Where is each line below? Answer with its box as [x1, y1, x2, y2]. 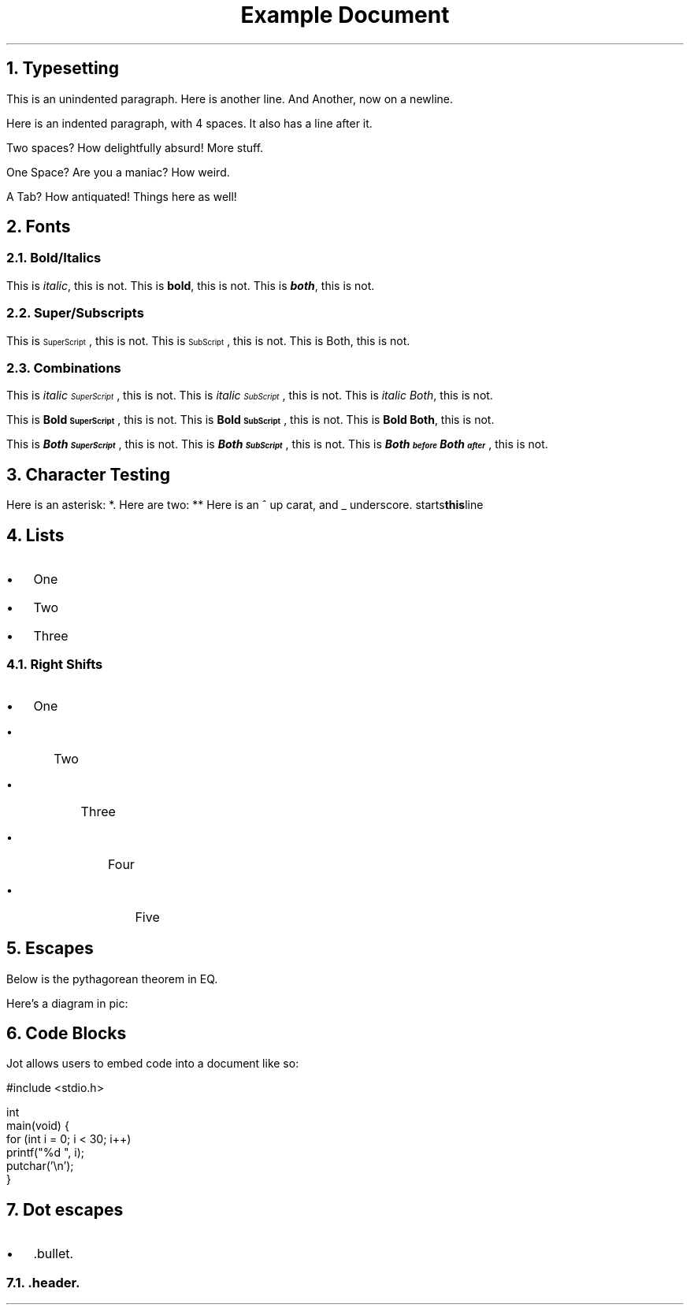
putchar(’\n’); [6, 1159, 74, 1173]
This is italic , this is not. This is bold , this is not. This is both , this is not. [6, 278, 375, 292]
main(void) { [6, 1119, 69, 1133]
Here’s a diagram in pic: [6, 996, 128, 1010]
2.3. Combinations [6, 359, 121, 376]
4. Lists [6, 525, 65, 545]
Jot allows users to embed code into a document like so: [6, 1057, 299, 1071]
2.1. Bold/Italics [6, 250, 102, 266]
